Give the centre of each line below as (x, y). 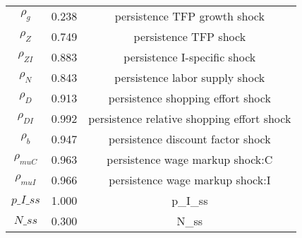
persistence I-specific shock (190, 57)
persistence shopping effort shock (189, 98)
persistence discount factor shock (189, 139)
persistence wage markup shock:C (190, 159)
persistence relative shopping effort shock (190, 118)
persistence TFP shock (190, 36)
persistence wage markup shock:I (190, 180)
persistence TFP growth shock (189, 16)
